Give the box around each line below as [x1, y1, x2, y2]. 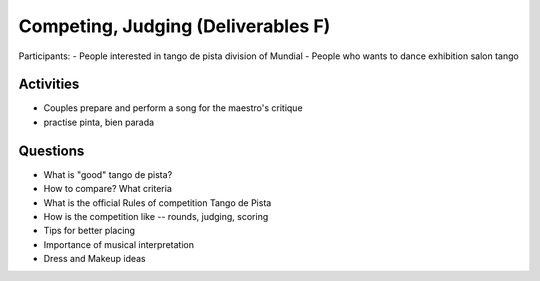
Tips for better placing [43, 225, 135, 237]
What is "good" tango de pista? [43, 168, 173, 180]
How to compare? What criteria [43, 183, 172, 195]
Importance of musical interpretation [43, 238, 195, 250]
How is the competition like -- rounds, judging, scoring [43, 210, 269, 222]
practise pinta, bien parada [43, 116, 155, 128]
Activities [18, 76, 80, 93]
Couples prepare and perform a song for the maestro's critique [43, 102, 304, 114]
